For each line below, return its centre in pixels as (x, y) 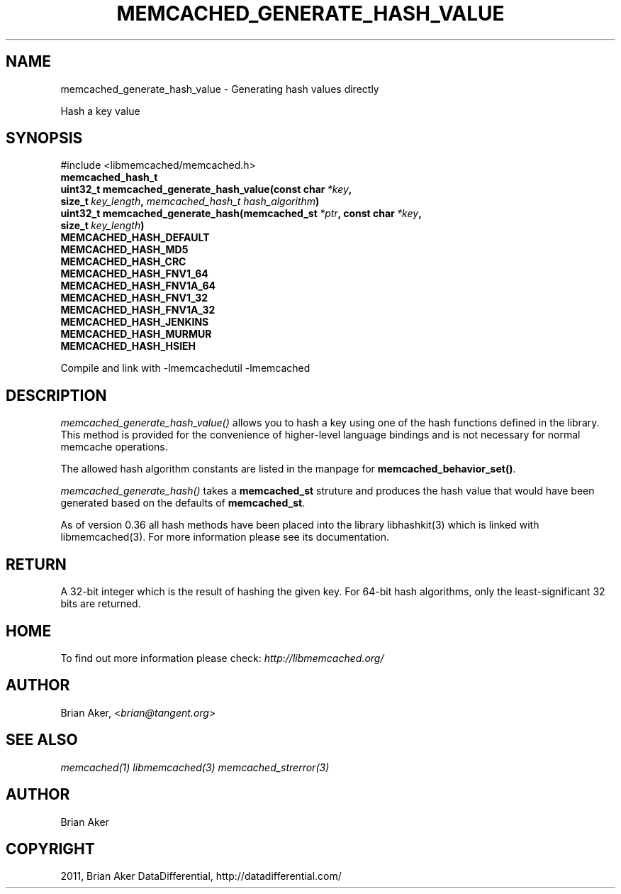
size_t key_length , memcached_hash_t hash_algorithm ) (190, 202)
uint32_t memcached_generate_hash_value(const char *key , (206, 189)
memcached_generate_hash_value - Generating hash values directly (220, 89)
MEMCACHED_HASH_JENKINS (135, 322)
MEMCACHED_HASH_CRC (123, 262)
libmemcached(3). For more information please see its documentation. (225, 537)
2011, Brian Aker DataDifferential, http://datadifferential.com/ (201, 876)
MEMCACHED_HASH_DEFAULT (135, 238)
